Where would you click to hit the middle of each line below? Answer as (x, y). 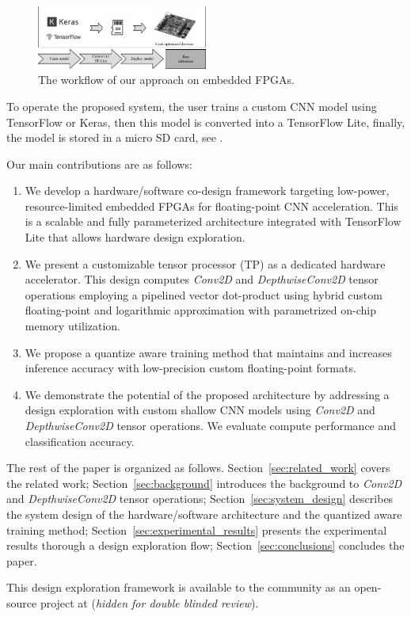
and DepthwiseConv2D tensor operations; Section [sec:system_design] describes (200, 499)
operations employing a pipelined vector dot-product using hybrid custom (204, 294)
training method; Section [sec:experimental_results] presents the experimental (197, 529)
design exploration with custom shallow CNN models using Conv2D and (200, 410)
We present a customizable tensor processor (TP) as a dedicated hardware (205, 263)
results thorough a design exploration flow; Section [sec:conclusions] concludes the (205, 545)
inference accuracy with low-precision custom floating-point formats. (190, 368)
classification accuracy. (80, 441)
